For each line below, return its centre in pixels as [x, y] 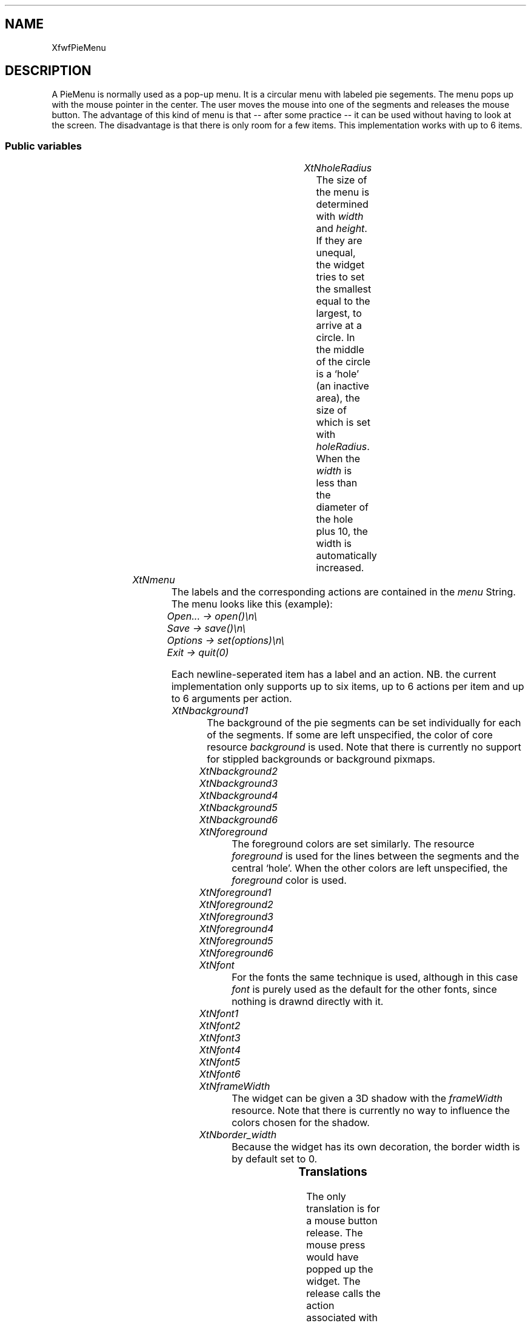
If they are [339, 241]
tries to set [340, 277]
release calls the [343, 1294]
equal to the [343, 301]
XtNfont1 [219, 1014]
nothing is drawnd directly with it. [308, 1002]
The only [326, 1197]
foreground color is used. [289, 880]
